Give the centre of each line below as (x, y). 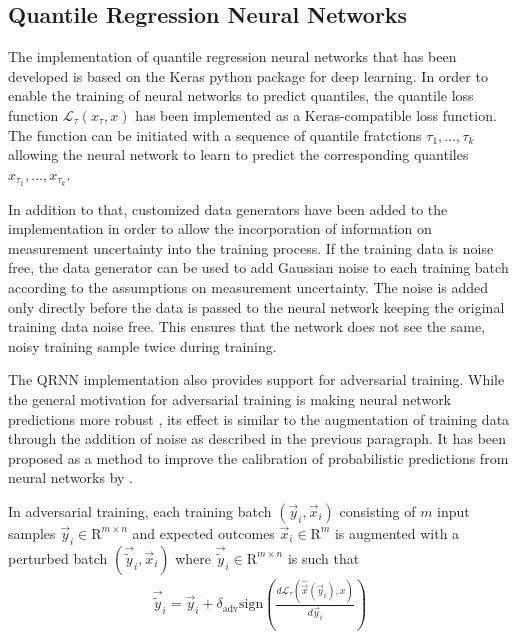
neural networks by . (71, 477)
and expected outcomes (203, 532)
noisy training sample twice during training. (142, 345)
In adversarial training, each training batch (140, 510)
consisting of (377, 510)
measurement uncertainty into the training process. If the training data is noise (251, 247)
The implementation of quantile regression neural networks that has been (232, 56)
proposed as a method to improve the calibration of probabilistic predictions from (258, 457)
